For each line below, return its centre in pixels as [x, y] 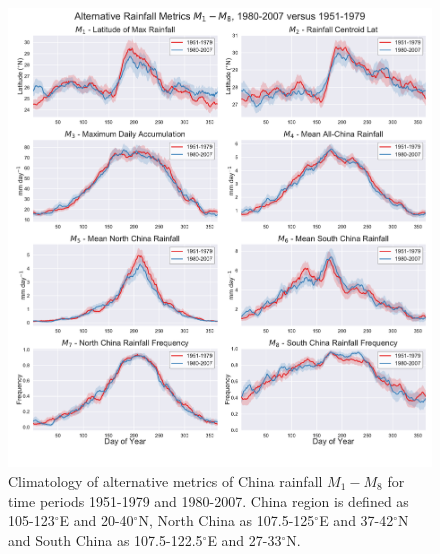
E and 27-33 [244, 539]
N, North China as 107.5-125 [226, 520]
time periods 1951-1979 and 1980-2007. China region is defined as [208, 500]
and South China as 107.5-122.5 [105, 539]
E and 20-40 [96, 520]
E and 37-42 [356, 520]
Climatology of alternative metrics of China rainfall [165, 481]
